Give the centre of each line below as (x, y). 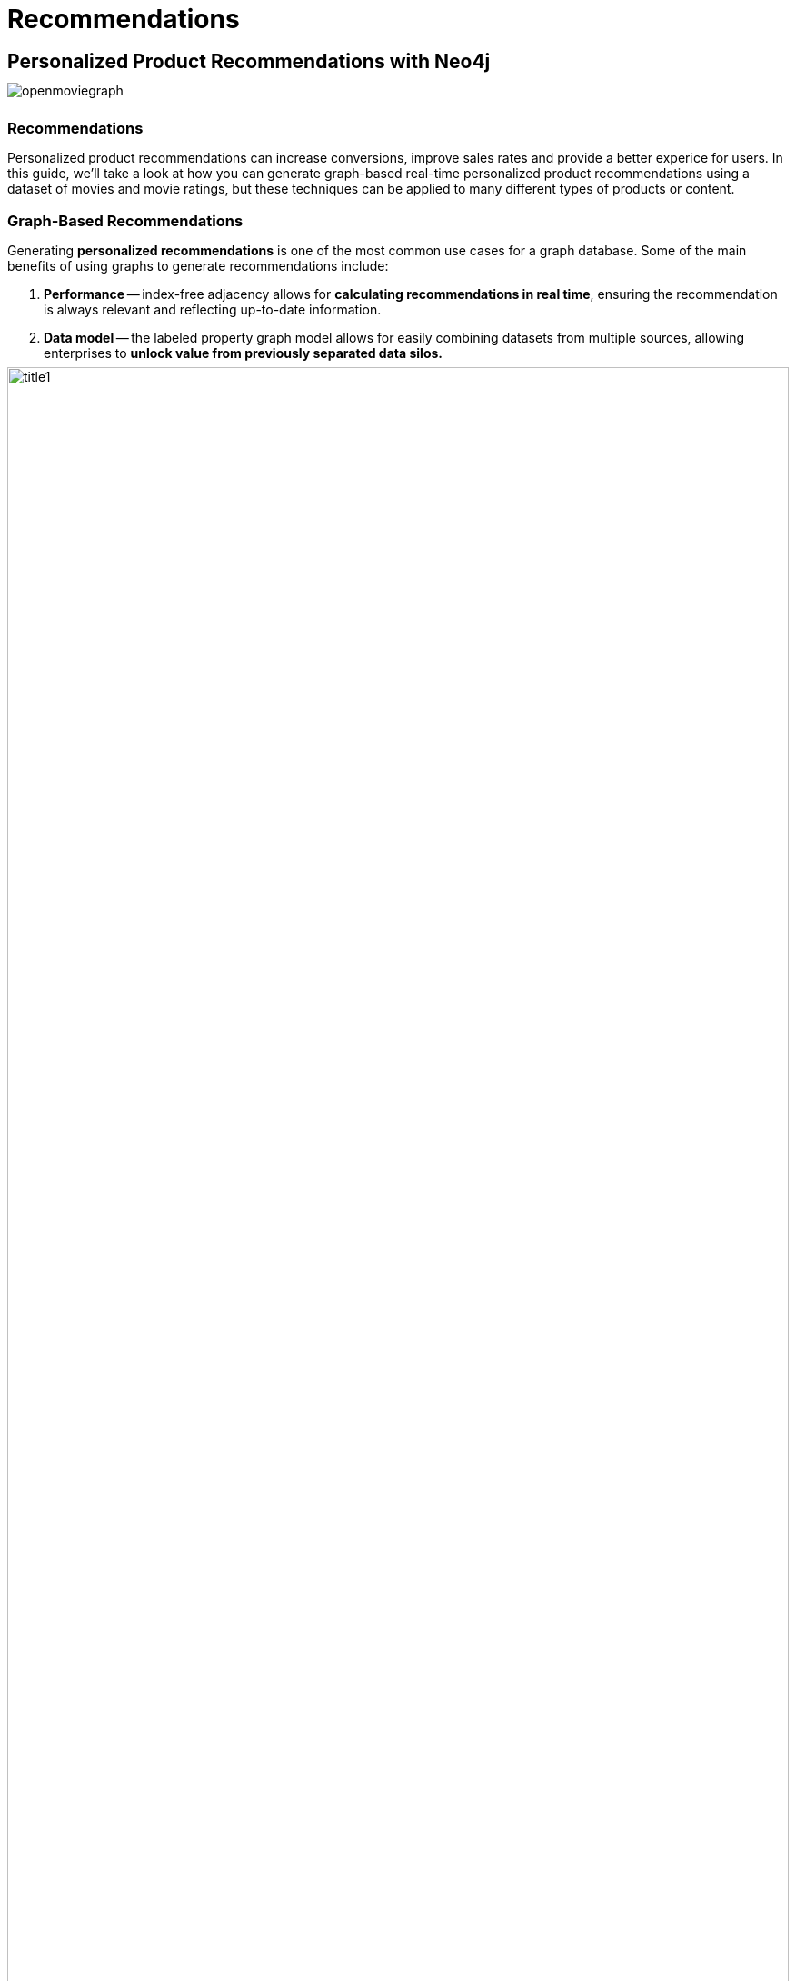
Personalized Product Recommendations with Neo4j (249, 62)
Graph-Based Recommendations (125, 220)
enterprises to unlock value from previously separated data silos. (243, 353)
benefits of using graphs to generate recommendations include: (198, 265)
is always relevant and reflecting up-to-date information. (213, 309)
